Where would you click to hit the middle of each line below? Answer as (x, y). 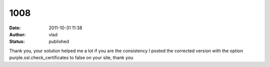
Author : (17, 34)
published (59, 42)
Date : (15, 28)
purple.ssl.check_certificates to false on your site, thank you (71, 58)
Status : (17, 42)
